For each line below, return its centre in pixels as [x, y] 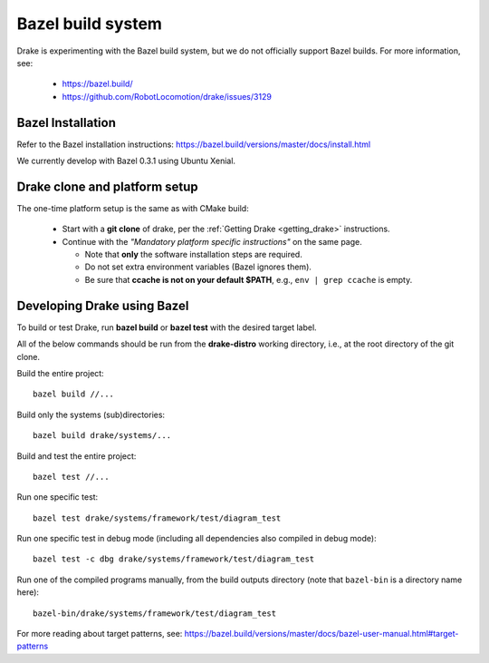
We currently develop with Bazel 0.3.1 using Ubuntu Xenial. [126, 161]
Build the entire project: [60, 373]
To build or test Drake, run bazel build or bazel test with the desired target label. [167, 327]
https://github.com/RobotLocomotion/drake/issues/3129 [167, 96]
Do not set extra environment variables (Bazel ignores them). [198, 267]
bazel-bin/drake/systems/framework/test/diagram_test [154, 613]
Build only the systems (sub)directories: [91, 414]
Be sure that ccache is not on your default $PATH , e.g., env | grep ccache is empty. [249, 279]
